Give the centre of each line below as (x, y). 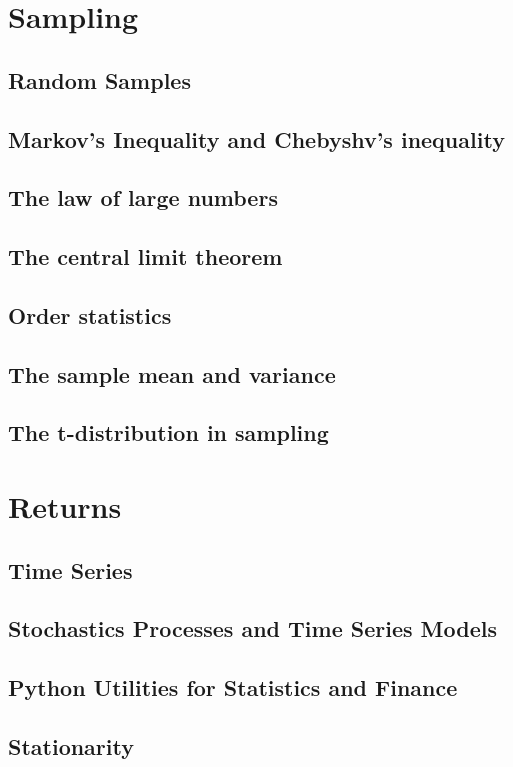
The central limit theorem (145, 256)
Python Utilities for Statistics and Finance (233, 687)
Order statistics (90, 314)
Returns (65, 506)
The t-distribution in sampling (168, 432)
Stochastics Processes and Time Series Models (252, 628)
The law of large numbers (143, 197)
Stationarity (71, 745)
